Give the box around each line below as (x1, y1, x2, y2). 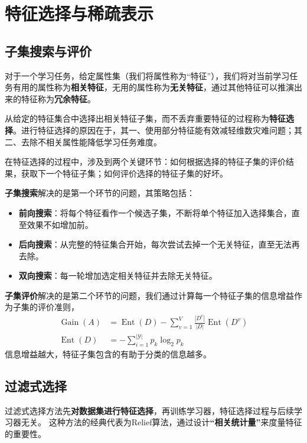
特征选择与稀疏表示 (5, 1, 154, 25)
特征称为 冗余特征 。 (21, 92, 96, 105)
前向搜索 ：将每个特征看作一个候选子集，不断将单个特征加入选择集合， (18, 206, 292, 219)
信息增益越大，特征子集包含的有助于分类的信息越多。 (5, 348, 211, 360)
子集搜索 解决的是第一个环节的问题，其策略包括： (5, 187, 195, 199)
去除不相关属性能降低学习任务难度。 (21, 135, 162, 148)
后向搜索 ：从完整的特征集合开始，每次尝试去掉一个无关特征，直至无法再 (18, 238, 300, 250)
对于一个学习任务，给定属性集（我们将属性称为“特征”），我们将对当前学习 (5, 69, 290, 82)
